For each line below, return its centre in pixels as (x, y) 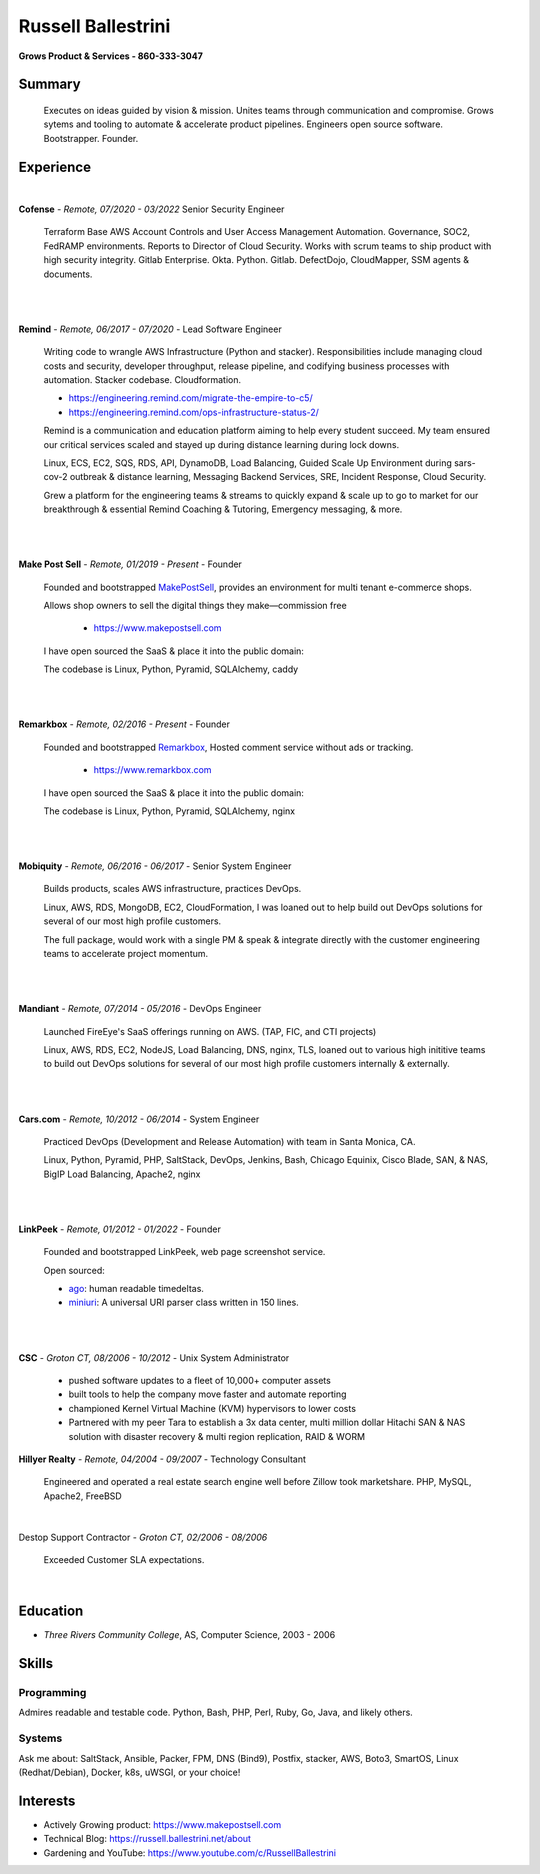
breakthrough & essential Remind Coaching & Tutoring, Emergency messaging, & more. (223, 509)
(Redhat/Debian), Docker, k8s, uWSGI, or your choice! (129, 1772)
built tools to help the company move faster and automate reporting (207, 1394)
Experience (55, 166)
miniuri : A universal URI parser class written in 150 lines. (183, 1302)
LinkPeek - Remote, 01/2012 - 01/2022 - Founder (120, 1229)
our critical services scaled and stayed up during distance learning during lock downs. (221, 444)
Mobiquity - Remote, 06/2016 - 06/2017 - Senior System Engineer (155, 866)
